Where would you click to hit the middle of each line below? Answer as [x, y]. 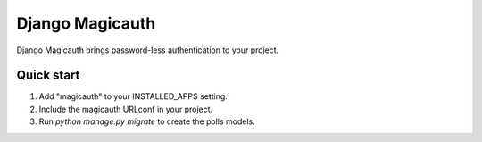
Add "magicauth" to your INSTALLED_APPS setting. [133, 96]
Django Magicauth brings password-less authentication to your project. [148, 50]
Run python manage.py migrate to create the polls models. [147, 121]
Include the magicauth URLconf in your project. [126, 109]
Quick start [48, 75]
